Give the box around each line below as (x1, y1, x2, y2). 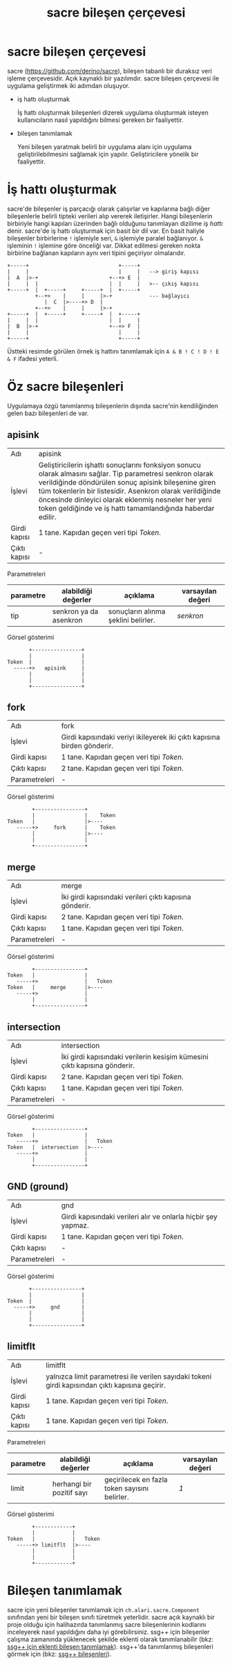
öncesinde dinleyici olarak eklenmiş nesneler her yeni (38, 494, 212, 504)
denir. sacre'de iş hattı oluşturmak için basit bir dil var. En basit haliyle (7, 227, 205, 235)
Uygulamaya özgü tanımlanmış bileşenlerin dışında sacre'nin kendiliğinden (7, 401, 219, 410)
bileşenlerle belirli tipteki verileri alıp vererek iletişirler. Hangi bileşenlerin (7, 211, 213, 220)
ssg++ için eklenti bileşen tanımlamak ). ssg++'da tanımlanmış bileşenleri (7, 1642, 214, 1650)
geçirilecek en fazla (104, 1474, 168, 1484)
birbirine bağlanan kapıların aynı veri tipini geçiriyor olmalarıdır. (7, 248, 186, 257)
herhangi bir (52, 1479, 92, 1488)
